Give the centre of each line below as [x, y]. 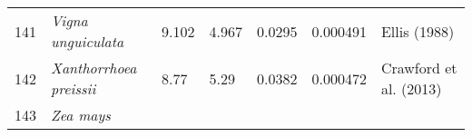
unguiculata [88, 41]
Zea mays [81, 115]
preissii [74, 88]
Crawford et [419, 68]
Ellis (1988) [418, 31]
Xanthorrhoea [94, 68]
